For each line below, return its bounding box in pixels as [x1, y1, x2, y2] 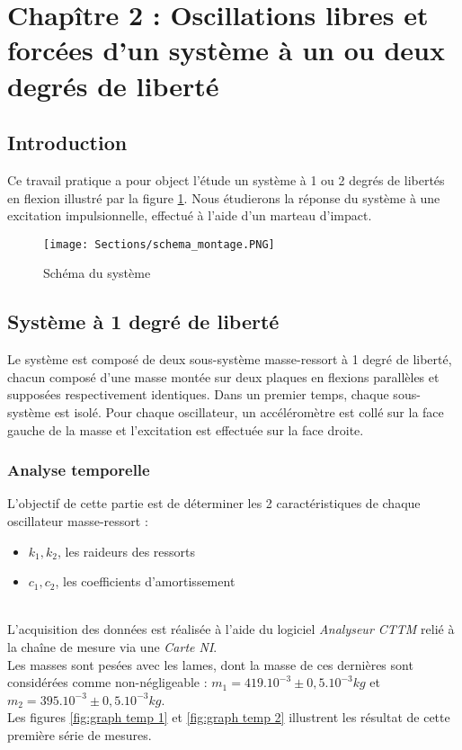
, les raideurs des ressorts [58, 541, 196, 560]
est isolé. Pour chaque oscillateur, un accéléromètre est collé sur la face [54, 402, 444, 421]
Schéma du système [43, 263, 151, 282]
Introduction [7, 129, 128, 156]
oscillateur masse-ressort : [7, 511, 148, 530]
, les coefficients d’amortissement [55, 572, 235, 591]
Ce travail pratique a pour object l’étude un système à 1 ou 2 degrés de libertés [7, 170, 445, 189]
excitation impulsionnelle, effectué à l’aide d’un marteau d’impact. [7, 206, 372, 225]
